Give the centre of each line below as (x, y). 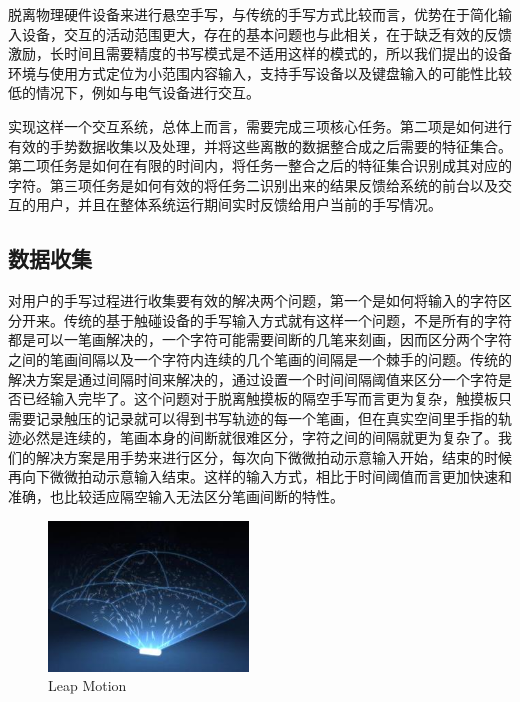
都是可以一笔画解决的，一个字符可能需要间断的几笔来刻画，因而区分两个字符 (260, 339)
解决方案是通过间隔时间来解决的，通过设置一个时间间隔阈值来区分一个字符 (253, 378)
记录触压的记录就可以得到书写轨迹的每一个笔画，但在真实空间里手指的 (266, 417)
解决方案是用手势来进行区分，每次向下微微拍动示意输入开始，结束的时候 (273, 456)
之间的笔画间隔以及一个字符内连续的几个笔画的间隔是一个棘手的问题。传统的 (260, 358)
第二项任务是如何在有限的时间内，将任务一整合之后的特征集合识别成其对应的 (260, 165)
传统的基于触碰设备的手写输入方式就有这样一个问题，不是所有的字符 (287, 319)
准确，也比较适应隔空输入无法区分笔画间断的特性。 (176, 496)
